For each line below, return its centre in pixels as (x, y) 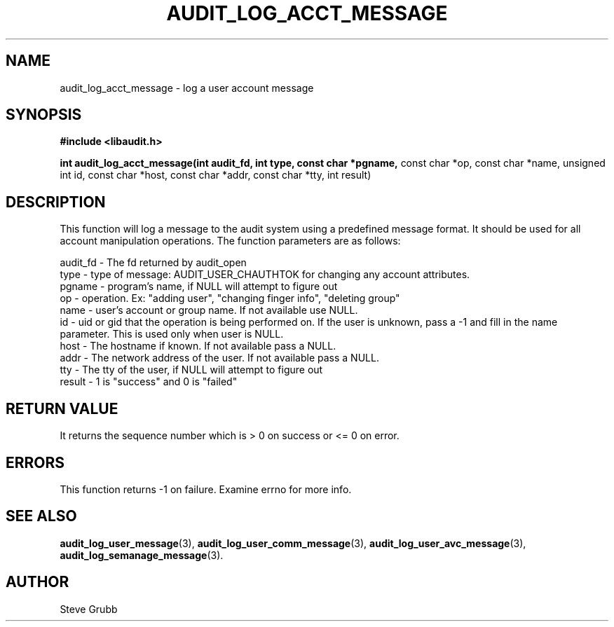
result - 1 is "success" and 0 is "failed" (149, 382)
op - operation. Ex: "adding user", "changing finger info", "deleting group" (230, 298)
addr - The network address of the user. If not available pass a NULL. (219, 358)
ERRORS (35, 462)
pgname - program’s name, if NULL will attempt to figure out (199, 287)
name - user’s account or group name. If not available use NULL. (209, 310)
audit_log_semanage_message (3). (142, 555)
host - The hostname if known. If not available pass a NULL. (198, 346)
